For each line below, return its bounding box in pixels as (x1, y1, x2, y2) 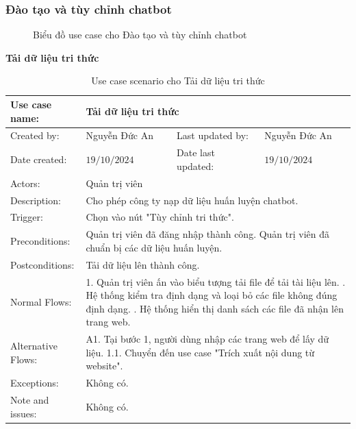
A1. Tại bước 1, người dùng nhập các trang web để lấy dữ (86, 332, 329, 346)
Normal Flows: (10, 294, 72, 308)
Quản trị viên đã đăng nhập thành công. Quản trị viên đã (86, 227, 330, 241)
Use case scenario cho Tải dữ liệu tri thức (91, 73, 265, 88)
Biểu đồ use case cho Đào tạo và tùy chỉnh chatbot (33, 27, 247, 42)
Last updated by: (177, 128, 249, 143)
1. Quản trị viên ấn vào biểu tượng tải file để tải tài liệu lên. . (86, 274, 346, 289)
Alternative (10, 338, 58, 352)
